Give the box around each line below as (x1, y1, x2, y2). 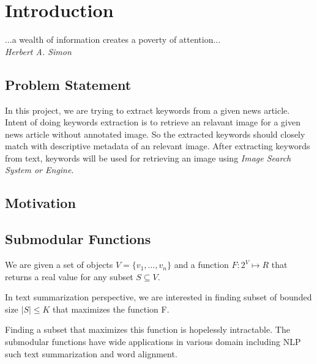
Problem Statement (5, 75, 132, 94)
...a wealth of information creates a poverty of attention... (5, 33, 221, 46)
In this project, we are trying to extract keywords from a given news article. (5, 103, 290, 116)
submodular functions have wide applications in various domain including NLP (5, 335, 301, 348)
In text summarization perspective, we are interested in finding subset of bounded (5, 291, 312, 303)
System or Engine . (5, 163, 74, 176)
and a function (174, 258, 229, 271)
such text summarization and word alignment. (5, 347, 177, 360)
